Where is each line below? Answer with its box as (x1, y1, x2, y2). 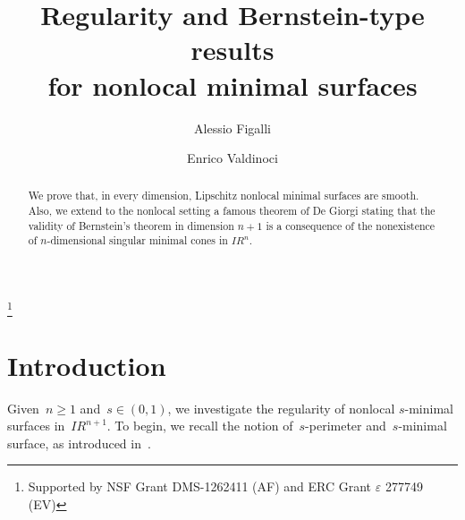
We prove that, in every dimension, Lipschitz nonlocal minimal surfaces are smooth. (28, 188, 419, 203)
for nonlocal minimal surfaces (47, 66, 418, 103)
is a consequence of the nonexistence (266, 217, 435, 233)
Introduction (7, 346, 166, 383)
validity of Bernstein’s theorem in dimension (28, 217, 234, 233)
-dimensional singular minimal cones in (46, 233, 228, 248)
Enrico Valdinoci (187, 149, 278, 167)
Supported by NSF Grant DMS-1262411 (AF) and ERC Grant (28, 477, 372, 496)
